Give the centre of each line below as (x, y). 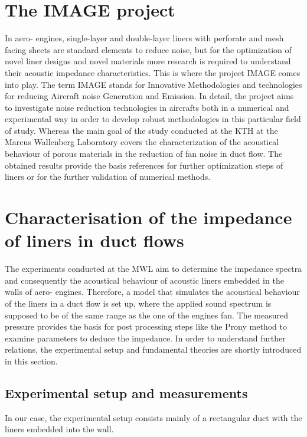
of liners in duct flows (94, 240)
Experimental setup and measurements (126, 392)
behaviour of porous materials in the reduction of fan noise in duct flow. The (144, 154)
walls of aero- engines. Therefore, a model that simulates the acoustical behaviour (152, 292)
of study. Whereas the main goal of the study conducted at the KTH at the (141, 130)
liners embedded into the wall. (59, 429)
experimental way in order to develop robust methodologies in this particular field (153, 119)
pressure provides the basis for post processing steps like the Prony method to (146, 326)
